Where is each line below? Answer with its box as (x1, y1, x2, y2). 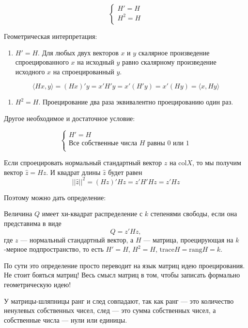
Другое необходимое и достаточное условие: (4, 113, 135, 123)
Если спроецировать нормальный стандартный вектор (4, 157, 162, 168)
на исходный (77, 57, 114, 67)
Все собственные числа (68, 139, 138, 147)
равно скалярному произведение (122, 57, 217, 67)
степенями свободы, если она (150, 208, 237, 219)
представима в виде (4, 218, 62, 228)
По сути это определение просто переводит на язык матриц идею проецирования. (4, 260, 245, 270)
